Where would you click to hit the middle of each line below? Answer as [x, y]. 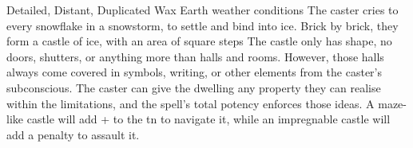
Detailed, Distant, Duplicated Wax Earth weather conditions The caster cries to [203, 10]
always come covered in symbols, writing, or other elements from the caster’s [195, 72]
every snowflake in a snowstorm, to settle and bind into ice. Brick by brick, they [203, 25]
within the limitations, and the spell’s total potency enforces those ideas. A [191, 103]
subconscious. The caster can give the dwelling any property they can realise [194, 87]
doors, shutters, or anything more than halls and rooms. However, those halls [195, 56]
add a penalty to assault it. [73, 134]
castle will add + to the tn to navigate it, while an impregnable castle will [208, 119]
